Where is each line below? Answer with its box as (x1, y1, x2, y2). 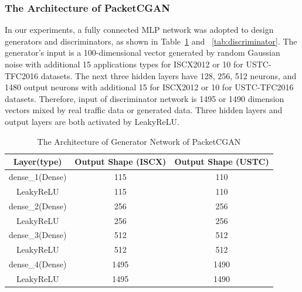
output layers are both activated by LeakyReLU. (5, 115, 179, 127)
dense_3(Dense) (9, 229, 67, 241)
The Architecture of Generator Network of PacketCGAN (37, 135, 241, 147)
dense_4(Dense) (9, 258, 67, 270)
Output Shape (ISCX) (74, 155, 167, 168)
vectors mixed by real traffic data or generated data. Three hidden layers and (5, 104, 283, 116)
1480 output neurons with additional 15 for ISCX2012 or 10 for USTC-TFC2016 (5, 81, 294, 93)
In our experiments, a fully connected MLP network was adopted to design (5, 23, 274, 36)
